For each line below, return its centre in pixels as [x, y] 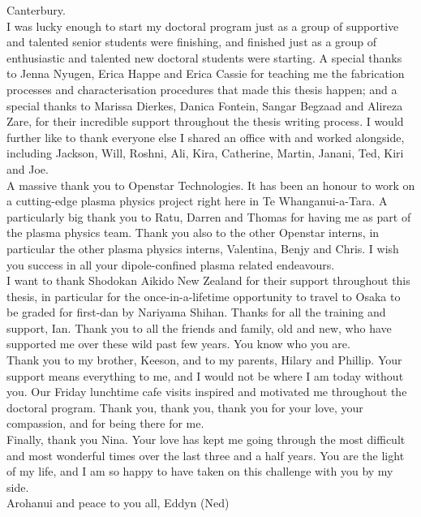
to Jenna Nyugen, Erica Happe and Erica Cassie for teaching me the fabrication [206, 73]
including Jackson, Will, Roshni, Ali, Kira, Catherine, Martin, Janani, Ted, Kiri [205, 153]
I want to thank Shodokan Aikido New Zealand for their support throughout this [208, 280]
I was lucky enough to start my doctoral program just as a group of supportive [203, 26]
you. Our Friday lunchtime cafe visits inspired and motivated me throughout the [207, 392]
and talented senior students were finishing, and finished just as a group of [192, 42]
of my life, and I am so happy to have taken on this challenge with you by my [200, 471]
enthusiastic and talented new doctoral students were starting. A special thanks [204, 57]
